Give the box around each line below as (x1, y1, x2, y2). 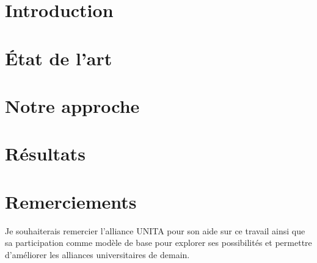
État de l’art (5, 45, 112, 70)
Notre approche (5, 93, 140, 118)
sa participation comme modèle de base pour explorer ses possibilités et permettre (5, 236, 312, 249)
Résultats (5, 141, 86, 166)
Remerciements (5, 189, 137, 214)
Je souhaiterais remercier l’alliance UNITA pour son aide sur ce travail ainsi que (5, 224, 305, 237)
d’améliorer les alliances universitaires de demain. (5, 248, 190, 261)
